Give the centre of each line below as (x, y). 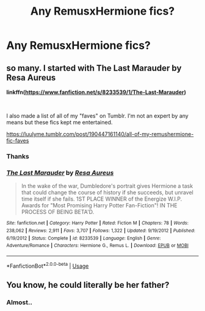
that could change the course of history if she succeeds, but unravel (107, 193)
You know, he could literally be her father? (88, 285)
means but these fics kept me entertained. (59, 122)
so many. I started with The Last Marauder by (94, 68)
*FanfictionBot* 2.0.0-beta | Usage (48, 265)
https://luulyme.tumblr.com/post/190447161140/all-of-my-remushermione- (100, 134)
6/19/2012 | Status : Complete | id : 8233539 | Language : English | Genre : (84, 238)
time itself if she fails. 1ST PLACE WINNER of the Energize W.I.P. (102, 199)
